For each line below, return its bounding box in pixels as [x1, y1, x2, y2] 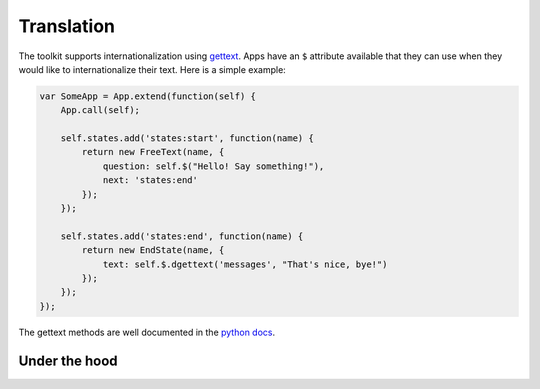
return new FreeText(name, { [81, 146, 225, 158]
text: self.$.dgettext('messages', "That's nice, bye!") [102, 258, 388, 270]
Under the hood [18, 352, 119, 369]
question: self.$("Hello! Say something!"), [102, 160, 325, 172]
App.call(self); [60, 105, 140, 116]
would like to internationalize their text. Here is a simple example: [18, 63, 287, 75]
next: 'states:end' [102, 175, 199, 186]
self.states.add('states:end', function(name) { [60, 230, 304, 242]
